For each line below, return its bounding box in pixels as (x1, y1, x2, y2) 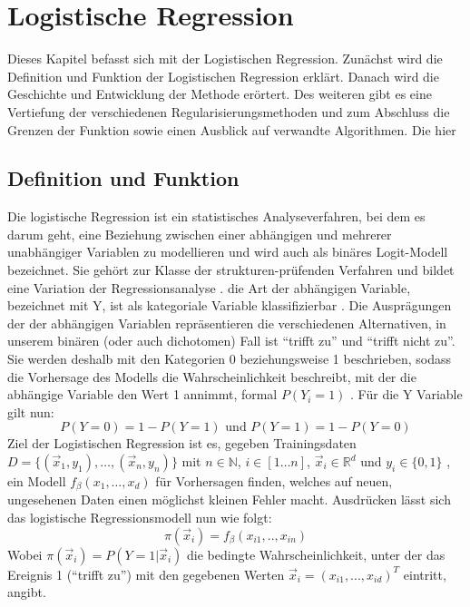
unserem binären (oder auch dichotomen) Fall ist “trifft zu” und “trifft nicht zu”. (7, 331, 455, 350)
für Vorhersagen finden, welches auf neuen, (155, 472, 393, 491)
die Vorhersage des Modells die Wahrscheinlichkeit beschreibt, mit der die (7, 367, 416, 386)
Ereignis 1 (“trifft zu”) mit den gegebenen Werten (7, 564, 285, 583)
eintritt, (403, 564, 446, 583)
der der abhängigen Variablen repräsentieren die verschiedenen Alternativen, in (7, 313, 446, 332)
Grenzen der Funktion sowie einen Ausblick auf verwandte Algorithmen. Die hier (7, 120, 456, 139)
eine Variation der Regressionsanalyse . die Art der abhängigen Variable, (7, 278, 411, 297)
